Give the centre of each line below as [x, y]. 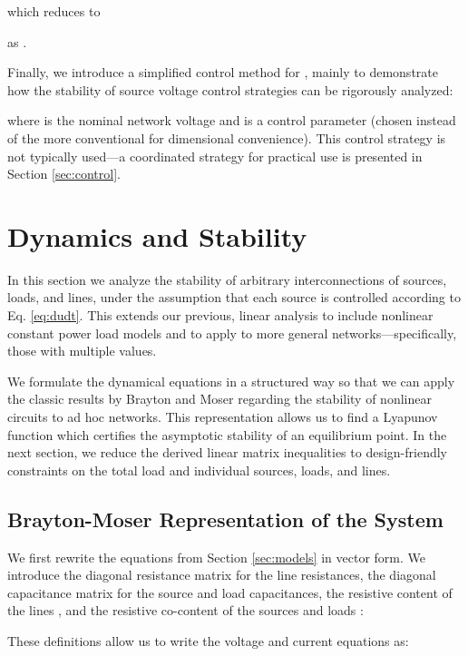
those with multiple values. [82, 351]
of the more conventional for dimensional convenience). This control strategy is [227, 137]
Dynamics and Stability [157, 235]
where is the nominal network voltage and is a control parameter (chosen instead [232, 120]
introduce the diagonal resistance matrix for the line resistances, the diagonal [222, 575]
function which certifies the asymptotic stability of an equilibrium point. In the [227, 434]
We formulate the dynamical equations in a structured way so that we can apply [231, 381]
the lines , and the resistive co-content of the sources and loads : [185, 610]
